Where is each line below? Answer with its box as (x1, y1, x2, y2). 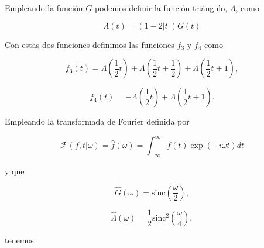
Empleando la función (5, 2, 83, 13)
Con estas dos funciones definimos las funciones (5, 38, 174, 50)
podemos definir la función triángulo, (94, 2, 228, 13)
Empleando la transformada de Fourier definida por (5, 115, 190, 128)
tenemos (5, 234, 34, 246)
